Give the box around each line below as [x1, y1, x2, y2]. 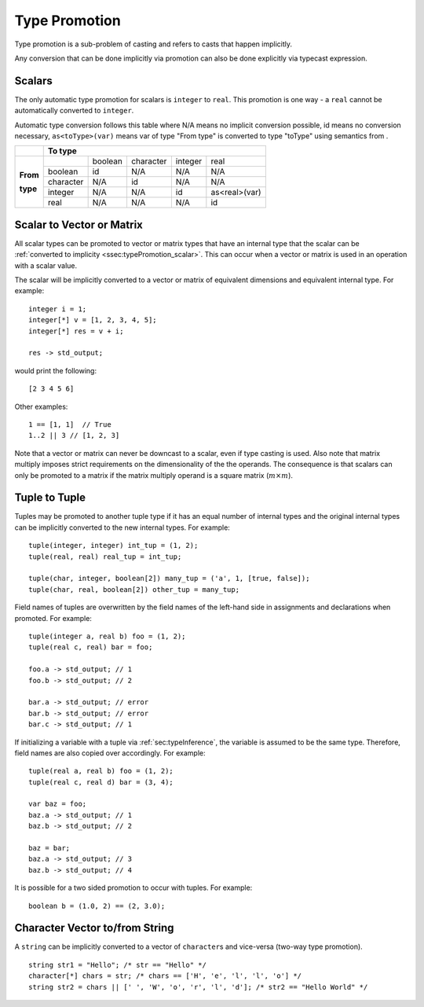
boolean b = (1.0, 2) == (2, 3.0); [28, 901, 166, 910]
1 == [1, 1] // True [28, 421, 111, 428]
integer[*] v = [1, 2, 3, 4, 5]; [28, 315, 157, 325]
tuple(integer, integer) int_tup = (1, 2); [28, 541, 199, 550]
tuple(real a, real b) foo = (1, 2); [28, 766, 174, 776]
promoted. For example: [14, 613, 92, 623]
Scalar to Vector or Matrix [14, 218, 143, 231]
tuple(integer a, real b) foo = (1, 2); [28, 631, 186, 641]
